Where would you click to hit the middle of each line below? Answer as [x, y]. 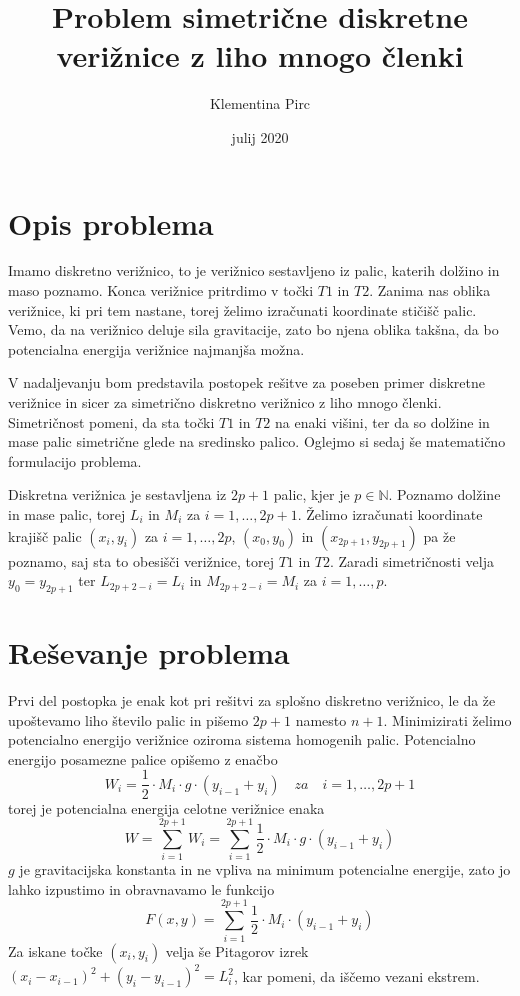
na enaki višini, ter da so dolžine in [382, 421]
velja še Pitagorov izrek [237, 950]
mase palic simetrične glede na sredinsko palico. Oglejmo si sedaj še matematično [257, 441]
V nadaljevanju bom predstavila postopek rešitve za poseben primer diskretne [246, 382]
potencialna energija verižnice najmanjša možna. [156, 348]
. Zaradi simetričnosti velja [412, 560]
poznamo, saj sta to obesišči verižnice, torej [141, 560]
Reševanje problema [149, 652]
